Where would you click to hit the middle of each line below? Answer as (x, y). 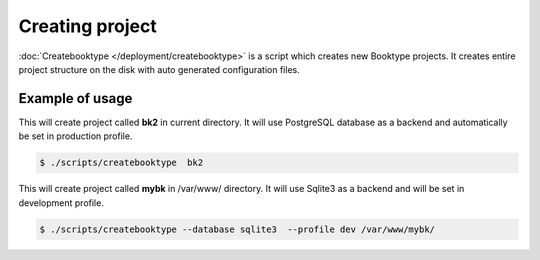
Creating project (87, 26)
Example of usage (75, 98)
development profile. (61, 202)
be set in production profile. (75, 136)
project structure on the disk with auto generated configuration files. (159, 69)
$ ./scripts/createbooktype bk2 (121, 163)
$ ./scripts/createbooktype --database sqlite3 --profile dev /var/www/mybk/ (237, 229)
